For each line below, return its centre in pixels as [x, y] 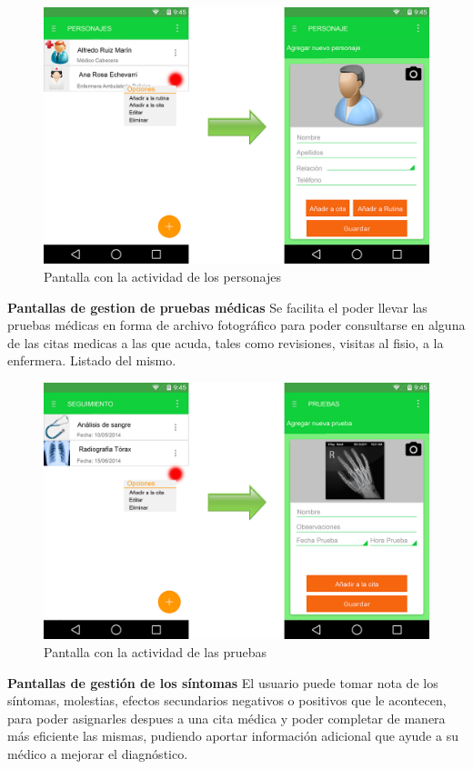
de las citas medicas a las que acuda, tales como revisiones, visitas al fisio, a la [226, 342]
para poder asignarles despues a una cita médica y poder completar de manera [226, 718]
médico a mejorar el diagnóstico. [98, 753]
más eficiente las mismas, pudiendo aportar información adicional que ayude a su [233, 736]
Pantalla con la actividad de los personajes [163, 276]
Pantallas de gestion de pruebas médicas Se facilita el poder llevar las [217, 307]
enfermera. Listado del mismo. [92, 360]
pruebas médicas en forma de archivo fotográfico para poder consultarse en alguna [236, 325]
